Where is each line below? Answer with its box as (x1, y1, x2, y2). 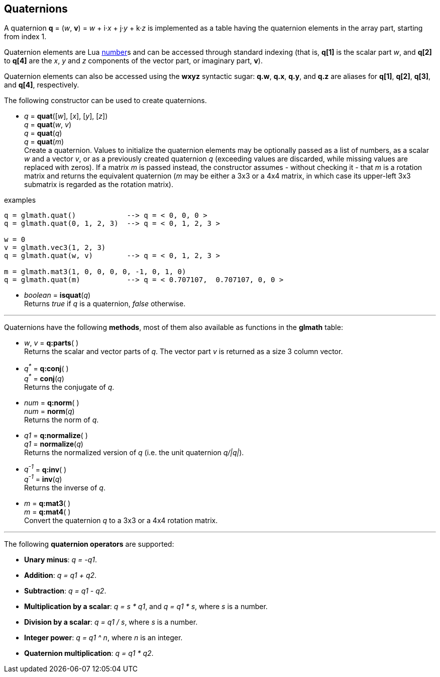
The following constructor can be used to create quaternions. (4, 96, 207, 105)
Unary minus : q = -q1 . (24, 555, 97, 564)
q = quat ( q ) (24, 129, 62, 138)
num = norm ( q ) (24, 406, 75, 415)
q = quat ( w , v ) (24, 120, 72, 129)
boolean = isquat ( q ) (24, 291, 91, 300)
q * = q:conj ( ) (24, 363, 69, 373)
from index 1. (4, 32, 47, 41)
